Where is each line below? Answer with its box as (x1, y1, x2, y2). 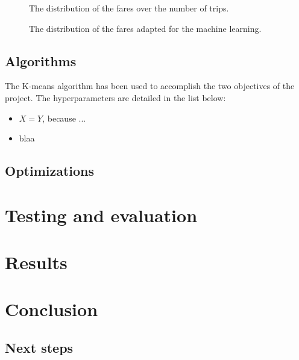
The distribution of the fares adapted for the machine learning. (29, 22, 262, 34)
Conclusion (5, 297, 98, 321)
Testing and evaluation (5, 202, 198, 227)
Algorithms (5, 51, 77, 70)
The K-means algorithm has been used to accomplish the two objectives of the (5, 79, 295, 92)
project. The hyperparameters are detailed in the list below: (5, 91, 226, 104)
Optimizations (5, 161, 95, 180)
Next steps (5, 338, 74, 357)
